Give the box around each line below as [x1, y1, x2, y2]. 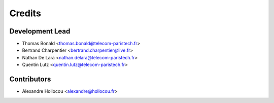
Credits [9, 8, 42, 19]
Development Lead [9, 27, 71, 36]
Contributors [9, 75, 51, 84]
